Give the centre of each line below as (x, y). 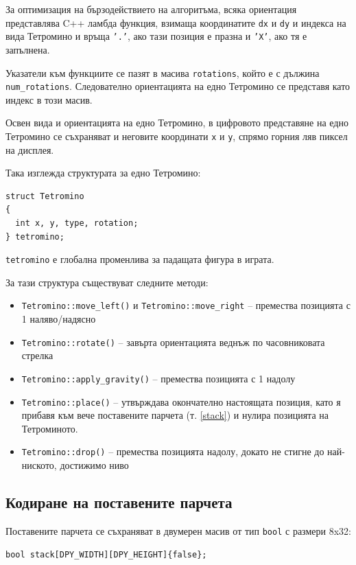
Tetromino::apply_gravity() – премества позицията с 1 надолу (158, 378)
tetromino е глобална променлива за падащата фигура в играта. (140, 259)
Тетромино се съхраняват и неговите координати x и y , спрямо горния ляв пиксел (177, 136)
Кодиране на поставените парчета (119, 502)
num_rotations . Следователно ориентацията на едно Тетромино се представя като (178, 86)
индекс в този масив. (49, 99)
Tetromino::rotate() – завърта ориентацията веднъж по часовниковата (173, 342)
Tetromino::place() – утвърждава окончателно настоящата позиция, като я (181, 401)
